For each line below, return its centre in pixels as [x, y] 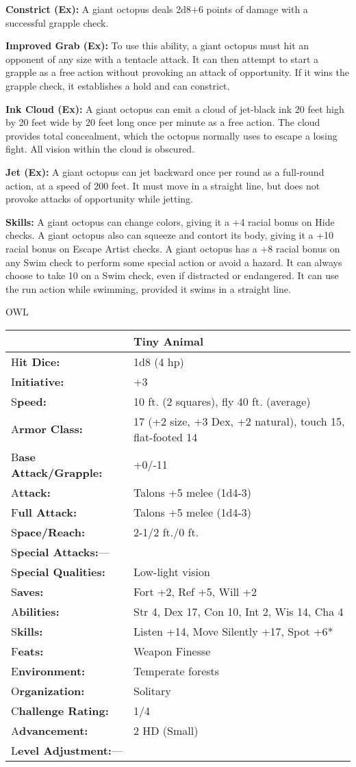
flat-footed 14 [165, 437]
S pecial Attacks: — [60, 551]
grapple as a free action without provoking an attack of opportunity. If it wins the [178, 72]
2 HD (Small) [166, 730]
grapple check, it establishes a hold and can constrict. [118, 85]
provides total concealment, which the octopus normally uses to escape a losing [171, 135]
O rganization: [48, 690]
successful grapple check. [57, 22]
